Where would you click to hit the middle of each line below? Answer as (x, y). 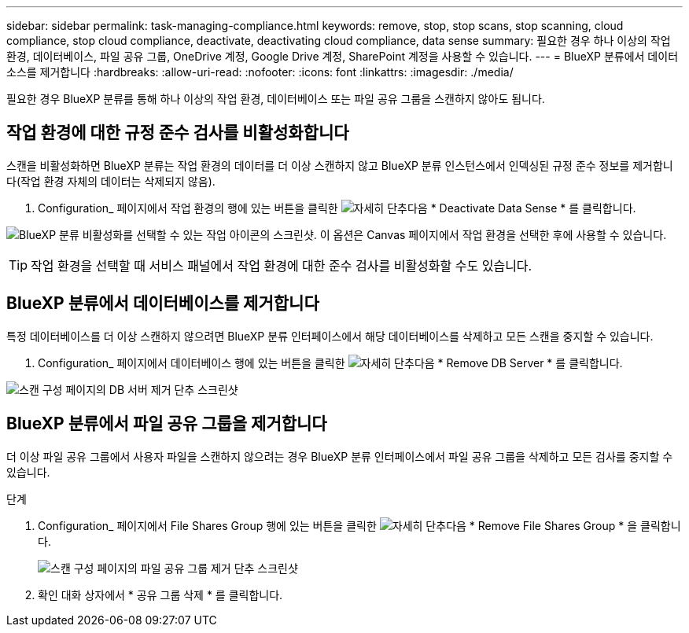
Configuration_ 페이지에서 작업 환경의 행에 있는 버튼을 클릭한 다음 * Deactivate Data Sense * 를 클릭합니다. (337, 208)
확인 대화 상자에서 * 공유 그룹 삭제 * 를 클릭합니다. (160, 594)
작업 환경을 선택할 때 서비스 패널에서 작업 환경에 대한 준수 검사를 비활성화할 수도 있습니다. (282, 265)
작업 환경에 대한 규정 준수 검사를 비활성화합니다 (178, 133)
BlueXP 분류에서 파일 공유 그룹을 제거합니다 (167, 424)
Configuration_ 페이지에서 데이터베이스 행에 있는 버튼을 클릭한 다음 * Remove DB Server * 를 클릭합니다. (330, 363)
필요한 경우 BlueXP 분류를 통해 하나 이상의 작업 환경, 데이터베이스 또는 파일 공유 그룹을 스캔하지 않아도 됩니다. (276, 99)
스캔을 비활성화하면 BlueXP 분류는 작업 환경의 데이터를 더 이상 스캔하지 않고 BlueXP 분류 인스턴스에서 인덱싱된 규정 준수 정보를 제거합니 (340, 165)
